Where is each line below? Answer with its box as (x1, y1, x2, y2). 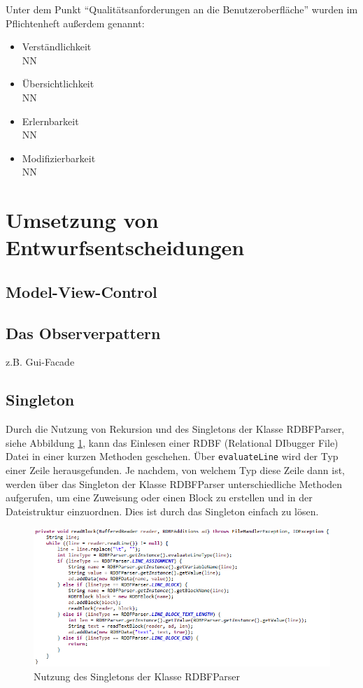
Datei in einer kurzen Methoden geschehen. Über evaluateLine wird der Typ (6, 449, 339, 464)
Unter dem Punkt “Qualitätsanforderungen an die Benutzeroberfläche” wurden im (6, 2, 358, 16)
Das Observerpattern (6, 322, 161, 343)
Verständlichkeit (22, 39, 92, 54)
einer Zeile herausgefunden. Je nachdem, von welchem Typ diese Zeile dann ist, (6, 463, 346, 478)
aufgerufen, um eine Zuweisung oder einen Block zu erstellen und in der (6, 490, 313, 505)
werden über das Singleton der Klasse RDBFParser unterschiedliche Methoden (6, 476, 343, 491)
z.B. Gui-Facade (6, 354, 75, 369)
